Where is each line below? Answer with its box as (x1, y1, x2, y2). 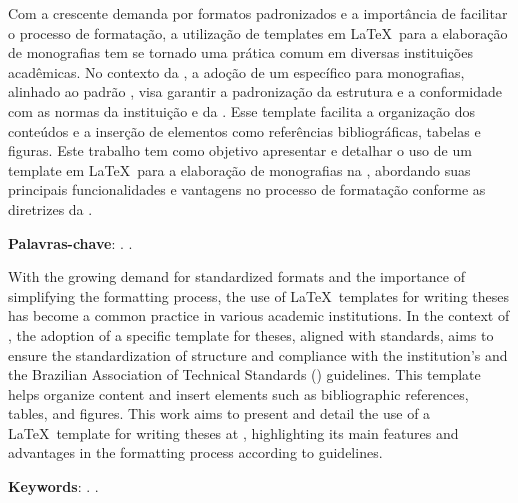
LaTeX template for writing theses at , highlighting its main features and (8, 422, 459, 443)
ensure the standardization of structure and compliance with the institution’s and (8, 344, 508, 365)
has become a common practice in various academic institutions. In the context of (8, 305, 510, 326)
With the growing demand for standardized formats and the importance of (8, 266, 465, 287)
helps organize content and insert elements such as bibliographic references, (8, 383, 469, 404)
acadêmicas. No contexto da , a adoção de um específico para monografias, (8, 61, 465, 82)
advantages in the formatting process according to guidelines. (8, 442, 383, 463)
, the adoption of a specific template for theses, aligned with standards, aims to (8, 324, 494, 345)
